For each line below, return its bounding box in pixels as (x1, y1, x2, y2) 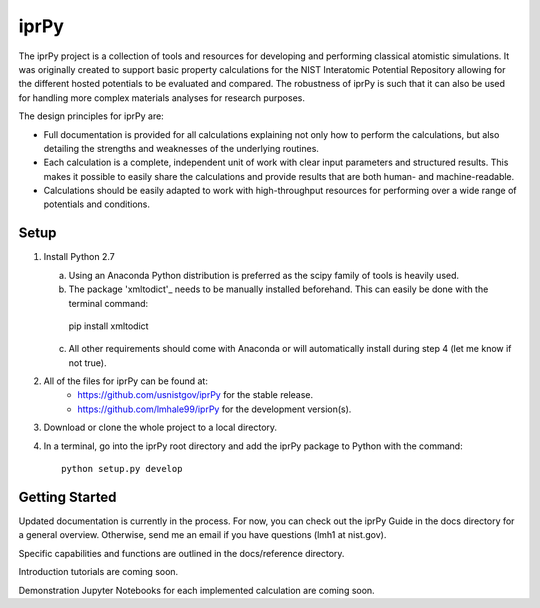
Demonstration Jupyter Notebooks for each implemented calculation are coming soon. (18, 584, 375, 596)
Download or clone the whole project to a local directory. (43, 421, 278, 434)
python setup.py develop (61, 463, 183, 475)
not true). (68, 356, 107, 369)
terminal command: (68, 297, 149, 309)
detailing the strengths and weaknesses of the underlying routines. (43, 142, 320, 154)
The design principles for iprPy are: (18, 110, 164, 122)
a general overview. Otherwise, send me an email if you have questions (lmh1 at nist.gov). (18, 529, 387, 541)
